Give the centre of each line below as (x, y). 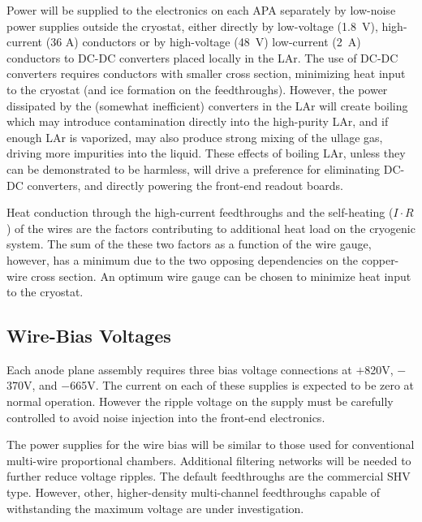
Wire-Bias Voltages (89, 336)
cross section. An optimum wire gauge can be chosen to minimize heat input (221, 276)
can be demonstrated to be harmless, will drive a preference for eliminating (194, 168)
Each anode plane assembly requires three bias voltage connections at (179, 369)
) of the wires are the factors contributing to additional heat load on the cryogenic (211, 228)
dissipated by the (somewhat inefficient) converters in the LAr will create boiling (207, 105)
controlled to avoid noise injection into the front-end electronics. (166, 417)
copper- (380, 259)
